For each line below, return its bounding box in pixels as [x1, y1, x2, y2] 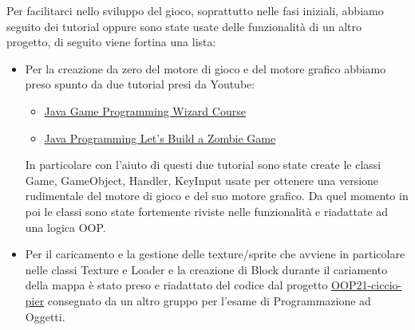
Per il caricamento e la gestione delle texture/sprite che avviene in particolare [25, 246, 405, 262]
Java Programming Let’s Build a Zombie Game [44, 129, 276, 146]
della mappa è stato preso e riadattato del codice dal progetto [25, 277, 328, 293]
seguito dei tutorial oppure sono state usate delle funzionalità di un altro [6, 18, 362, 34]
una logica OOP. [25, 218, 106, 235]
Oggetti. [25, 308, 65, 324]
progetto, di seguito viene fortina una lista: [6, 33, 216, 50]
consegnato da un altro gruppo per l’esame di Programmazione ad [47, 292, 371, 308]
